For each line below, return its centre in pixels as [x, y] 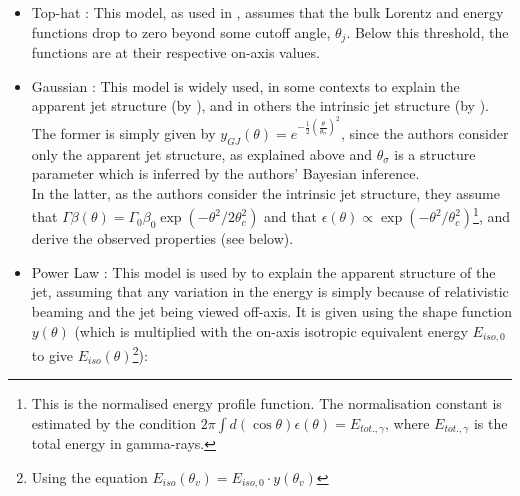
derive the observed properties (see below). [162, 238]
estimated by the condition [113, 422]
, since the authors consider [424, 132]
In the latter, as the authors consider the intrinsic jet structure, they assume [265, 192]
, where [407, 422]
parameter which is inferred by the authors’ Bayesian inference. [225, 173]
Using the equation [89, 476]
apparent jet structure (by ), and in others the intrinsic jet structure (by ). [260, 105]
